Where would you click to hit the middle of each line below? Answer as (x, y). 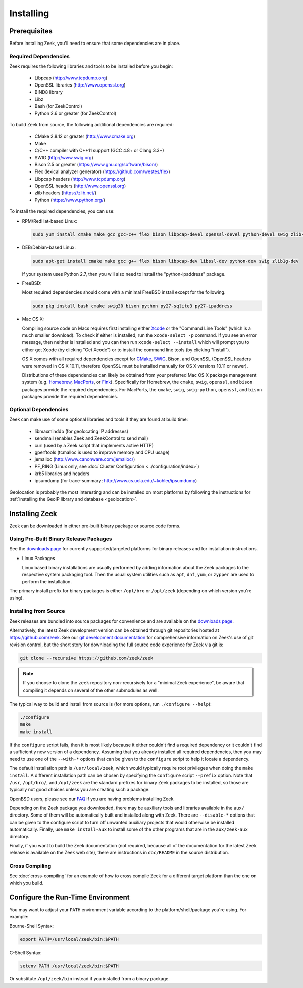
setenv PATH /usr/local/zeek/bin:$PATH (69, 966)
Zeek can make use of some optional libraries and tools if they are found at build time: (99, 419)
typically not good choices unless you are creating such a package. (80, 790)
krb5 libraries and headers (62, 474)
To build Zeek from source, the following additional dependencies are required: (91, 124)
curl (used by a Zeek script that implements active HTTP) (94, 445)
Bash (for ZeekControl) (59, 106)
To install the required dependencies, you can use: (62, 211)
